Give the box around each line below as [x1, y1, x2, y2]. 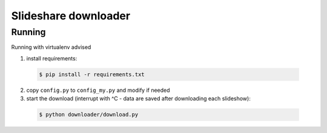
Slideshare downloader [11, 9, 130, 22]
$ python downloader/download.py [39, 111, 139, 118]
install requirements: [26, 54, 78, 62]
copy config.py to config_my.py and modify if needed [26, 86, 170, 94]
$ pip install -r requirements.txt [39, 71, 145, 78]
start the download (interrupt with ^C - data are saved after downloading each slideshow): [26, 95, 251, 102]
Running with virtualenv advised [11, 44, 91, 51]
